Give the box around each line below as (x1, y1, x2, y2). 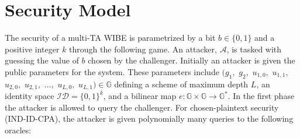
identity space (5, 90, 54, 102)
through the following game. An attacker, (69, 43, 217, 55)
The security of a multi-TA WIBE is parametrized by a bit (5, 31, 216, 44)
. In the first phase (227, 90, 295, 102)
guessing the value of (5, 54, 79, 66)
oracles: (5, 123, 32, 136)
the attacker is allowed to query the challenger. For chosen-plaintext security (5, 101, 279, 113)
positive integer (5, 43, 60, 55)
